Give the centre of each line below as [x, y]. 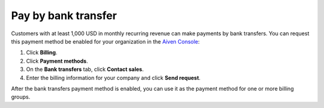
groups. [21, 97]
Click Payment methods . [57, 61]
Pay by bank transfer [64, 16]
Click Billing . [42, 53]
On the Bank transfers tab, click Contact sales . [85, 69]
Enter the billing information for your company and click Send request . [113, 78]
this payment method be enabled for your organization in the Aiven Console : [106, 41]
